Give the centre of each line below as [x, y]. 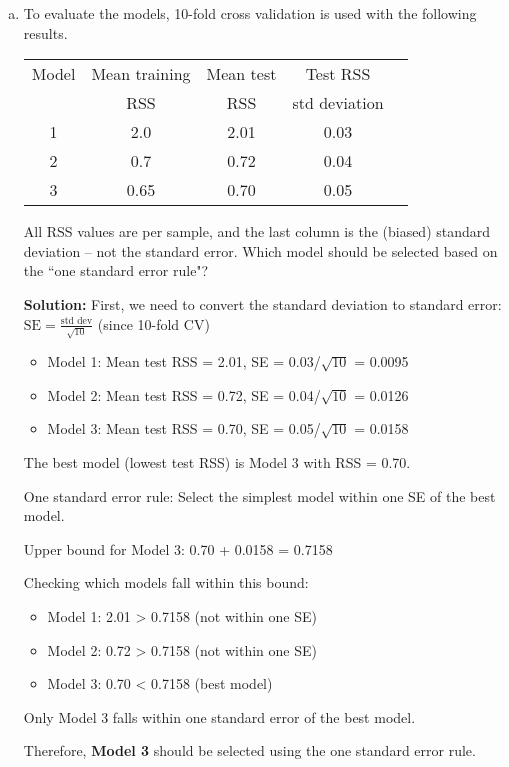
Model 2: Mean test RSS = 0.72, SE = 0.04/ [184, 394]
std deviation [338, 103]
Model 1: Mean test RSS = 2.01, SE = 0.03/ [184, 361]
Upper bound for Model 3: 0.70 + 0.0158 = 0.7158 [178, 548]
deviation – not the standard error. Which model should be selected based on [260, 250]
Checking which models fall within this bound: [166, 582]
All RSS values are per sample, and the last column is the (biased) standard [257, 231]
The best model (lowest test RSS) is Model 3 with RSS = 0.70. [217, 462]
